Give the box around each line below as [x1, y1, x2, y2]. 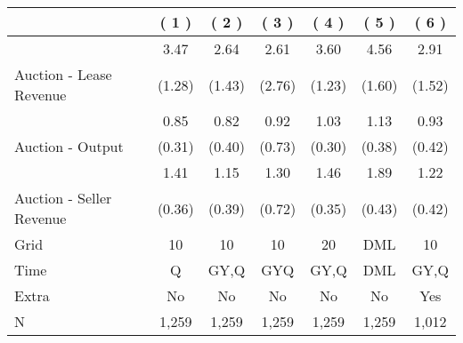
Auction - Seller [14, 187, 112, 208]
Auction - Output [14, 136, 124, 156]
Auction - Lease [14, 64, 112, 84]
